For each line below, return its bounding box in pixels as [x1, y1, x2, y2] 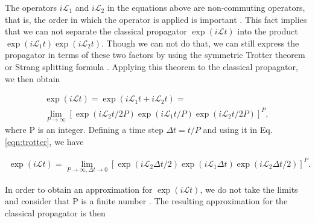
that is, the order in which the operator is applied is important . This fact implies [5, 13, 307, 25]
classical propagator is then [5, 207, 106, 219]
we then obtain [5, 72, 60, 85]
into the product [237, 25, 298, 37]
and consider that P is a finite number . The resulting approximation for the [5, 195, 288, 207]
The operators [5, 1, 57, 13]
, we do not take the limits [200, 183, 298, 195]
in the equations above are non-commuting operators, [107, 1, 305, 13]
